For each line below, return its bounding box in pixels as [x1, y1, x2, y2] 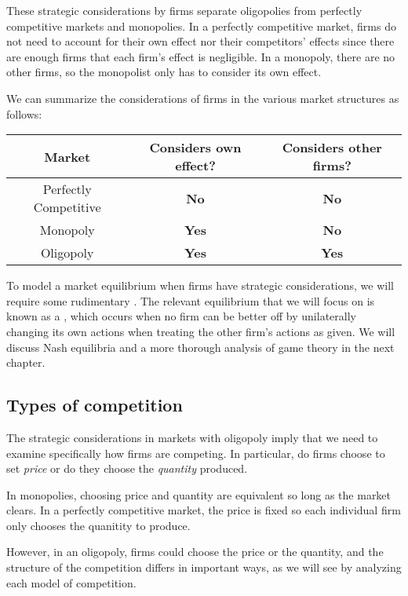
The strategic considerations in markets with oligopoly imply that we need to [6, 429, 378, 445]
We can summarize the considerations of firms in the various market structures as [6, 90, 399, 106]
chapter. [6, 354, 46, 371]
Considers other [282, 138, 382, 157]
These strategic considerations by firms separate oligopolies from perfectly [6, 2, 362, 18]
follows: [6, 105, 42, 122]
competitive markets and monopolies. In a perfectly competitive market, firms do [6, 17, 396, 34]
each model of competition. [6, 574, 137, 591]
